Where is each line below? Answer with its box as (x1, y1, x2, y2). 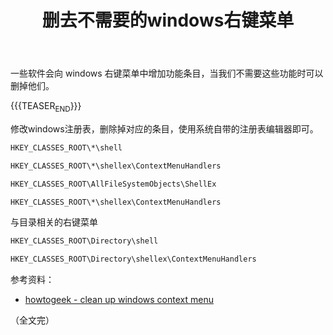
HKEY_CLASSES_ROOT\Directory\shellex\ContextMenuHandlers (10, 254, 257, 265)
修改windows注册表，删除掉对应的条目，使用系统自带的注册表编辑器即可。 (10, 122, 319, 135)
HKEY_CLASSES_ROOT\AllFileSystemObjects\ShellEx (10, 179, 217, 189)
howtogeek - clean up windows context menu (24, 294, 214, 306)
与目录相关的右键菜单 (10, 216, 98, 228)
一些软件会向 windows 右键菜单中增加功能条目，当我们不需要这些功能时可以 (10, 67, 324, 80)
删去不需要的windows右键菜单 (41, 9, 295, 32)
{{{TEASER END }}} (10, 100, 82, 114)
